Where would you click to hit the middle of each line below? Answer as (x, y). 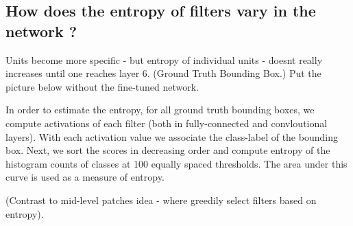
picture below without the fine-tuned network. (102, 86)
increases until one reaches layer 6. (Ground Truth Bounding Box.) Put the (163, 73)
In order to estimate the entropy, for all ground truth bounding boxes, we (160, 110)
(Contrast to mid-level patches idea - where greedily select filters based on (161, 200)
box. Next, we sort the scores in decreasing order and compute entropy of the (168, 150)
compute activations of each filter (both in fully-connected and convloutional (167, 123)
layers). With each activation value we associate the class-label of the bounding (172, 136)
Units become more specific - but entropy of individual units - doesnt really (164, 59)
